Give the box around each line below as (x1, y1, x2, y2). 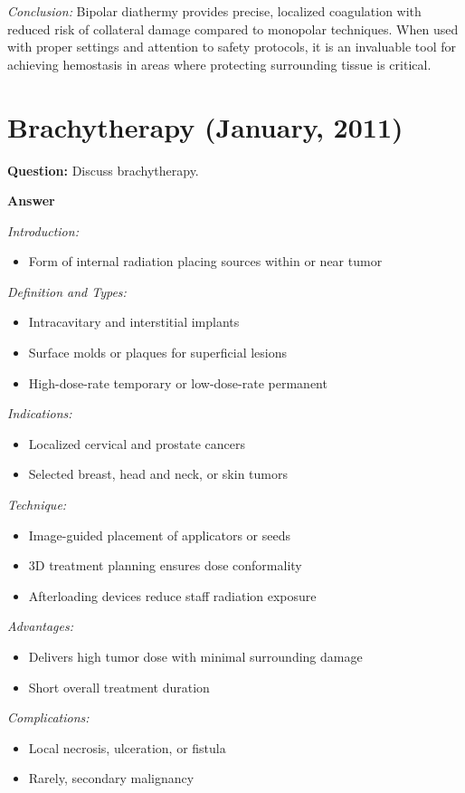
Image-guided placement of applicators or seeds (28, 525, 291, 544)
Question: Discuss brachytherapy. (7, 160, 199, 179)
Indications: (7, 404, 72, 423)
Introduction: (7, 221, 79, 240)
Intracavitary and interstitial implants (28, 312, 240, 331)
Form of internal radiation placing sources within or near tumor (28, 252, 383, 271)
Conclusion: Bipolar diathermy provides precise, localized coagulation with (7, 2, 422, 20)
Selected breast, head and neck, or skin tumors (28, 464, 288, 483)
